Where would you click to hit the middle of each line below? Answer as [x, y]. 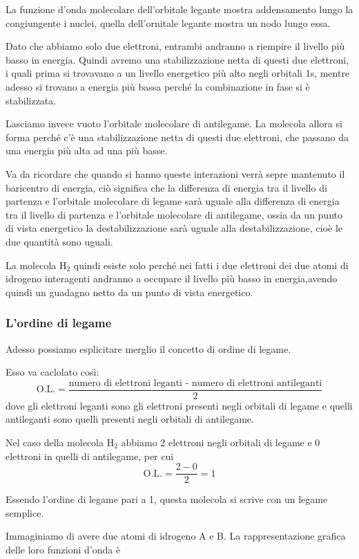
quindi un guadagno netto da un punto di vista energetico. [129, 292]
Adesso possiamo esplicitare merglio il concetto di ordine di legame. [148, 348]
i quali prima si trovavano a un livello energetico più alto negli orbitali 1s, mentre [178, 73]
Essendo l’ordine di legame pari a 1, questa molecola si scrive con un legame [167, 499]
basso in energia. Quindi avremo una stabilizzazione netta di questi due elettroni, [177, 59]
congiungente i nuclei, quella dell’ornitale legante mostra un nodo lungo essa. [168, 22]
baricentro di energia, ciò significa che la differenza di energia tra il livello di [166, 187]
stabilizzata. [31, 100]
